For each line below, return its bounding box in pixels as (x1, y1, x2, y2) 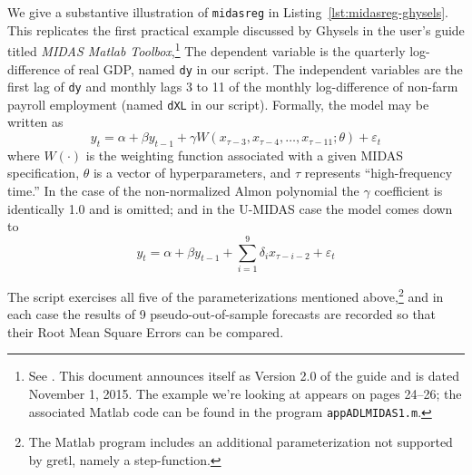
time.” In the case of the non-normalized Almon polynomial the (7, 181, 359, 200)
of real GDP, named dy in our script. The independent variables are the (64, 59, 463, 78)
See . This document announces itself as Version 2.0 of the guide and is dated (28, 366, 459, 385)
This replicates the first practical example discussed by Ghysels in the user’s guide (7, 20, 465, 39)
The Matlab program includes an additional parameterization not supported (28, 432, 453, 451)
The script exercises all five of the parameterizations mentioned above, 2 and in (7, 284, 444, 305)
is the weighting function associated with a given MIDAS (85, 145, 403, 164)
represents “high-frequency (304, 163, 453, 182)
